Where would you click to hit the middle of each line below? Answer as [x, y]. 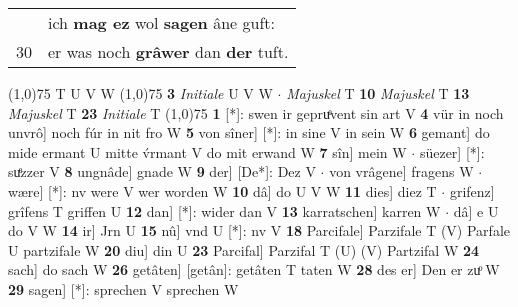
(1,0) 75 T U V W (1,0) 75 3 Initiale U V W [140, 93]
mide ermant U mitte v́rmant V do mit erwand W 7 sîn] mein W [207, 151]
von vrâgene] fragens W [401, 171]
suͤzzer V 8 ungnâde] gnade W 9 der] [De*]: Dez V [162, 171]
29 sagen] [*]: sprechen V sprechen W [123, 288]
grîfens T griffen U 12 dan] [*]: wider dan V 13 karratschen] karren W [224, 210]
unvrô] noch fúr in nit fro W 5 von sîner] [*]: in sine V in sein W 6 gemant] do [249, 132]
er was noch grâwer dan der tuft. [168, 51]
